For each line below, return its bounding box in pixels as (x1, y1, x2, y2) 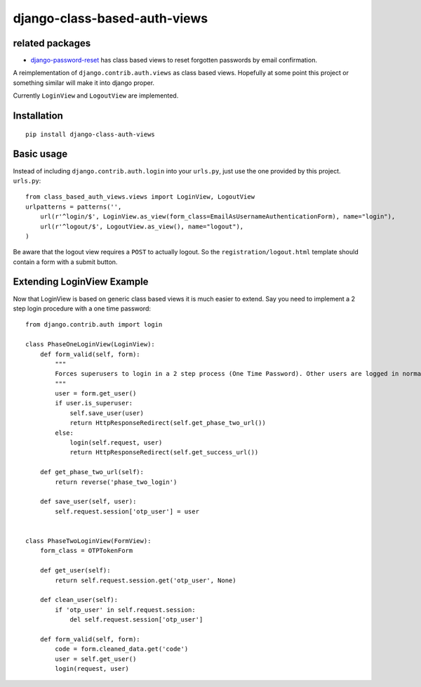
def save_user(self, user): (39, 497, 137, 506)
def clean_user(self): (39, 596, 119, 604)
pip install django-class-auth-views (25, 130, 156, 138)
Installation (13, 110, 63, 122)
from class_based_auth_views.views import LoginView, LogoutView (25, 193, 255, 201)
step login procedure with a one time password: (13, 304, 151, 313)
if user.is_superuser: (55, 399, 133, 407)
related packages (13, 37, 91, 49)
